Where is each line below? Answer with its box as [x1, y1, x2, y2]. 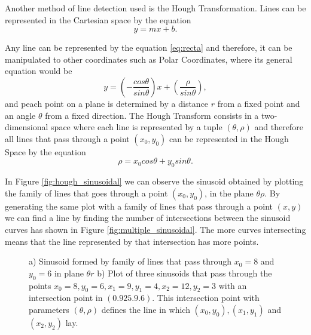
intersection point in [29, 291, 103, 304]
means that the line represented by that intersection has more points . [5, 235, 259, 247]
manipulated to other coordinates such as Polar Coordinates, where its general [5, 53, 292, 65]
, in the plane [205, 186, 254, 199]
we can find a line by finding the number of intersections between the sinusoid [5, 211, 291, 224]
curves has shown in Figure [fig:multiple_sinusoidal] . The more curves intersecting [5, 223, 306, 235]
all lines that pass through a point [5, 132, 130, 145]
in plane [54, 266, 84, 279]
